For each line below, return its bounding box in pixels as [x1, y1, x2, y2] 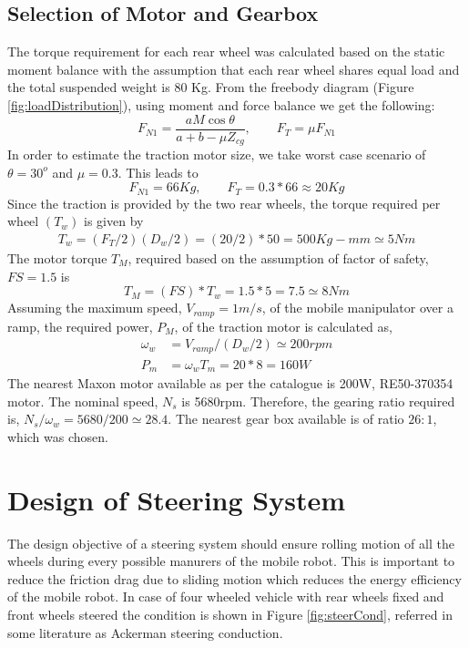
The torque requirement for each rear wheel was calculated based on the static [7, 42, 445, 61]
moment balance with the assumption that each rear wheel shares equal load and [7, 59, 460, 78]
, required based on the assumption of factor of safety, [127, 248, 429, 267]
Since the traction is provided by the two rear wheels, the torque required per [7, 193, 441, 212]
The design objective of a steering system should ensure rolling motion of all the [7, 533, 454, 552]
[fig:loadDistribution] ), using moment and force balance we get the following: [7, 95, 435, 114]
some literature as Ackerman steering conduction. [7, 622, 283, 642]
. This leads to [117, 162, 199, 181]
